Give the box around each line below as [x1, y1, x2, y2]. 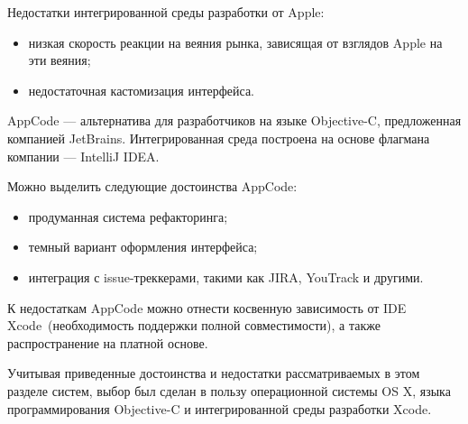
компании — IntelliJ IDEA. [7, 146, 160, 165]
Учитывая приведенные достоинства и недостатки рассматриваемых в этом [7, 364, 420, 383]
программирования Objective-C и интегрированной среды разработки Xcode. [7, 399, 432, 418]
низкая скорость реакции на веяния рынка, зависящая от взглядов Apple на [28, 32, 443, 51]
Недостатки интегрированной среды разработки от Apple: [7, 3, 325, 21]
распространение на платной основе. [7, 333, 208, 352]
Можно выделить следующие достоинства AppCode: [7, 177, 298, 196]
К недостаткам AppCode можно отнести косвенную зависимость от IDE [7, 298, 407, 317]
